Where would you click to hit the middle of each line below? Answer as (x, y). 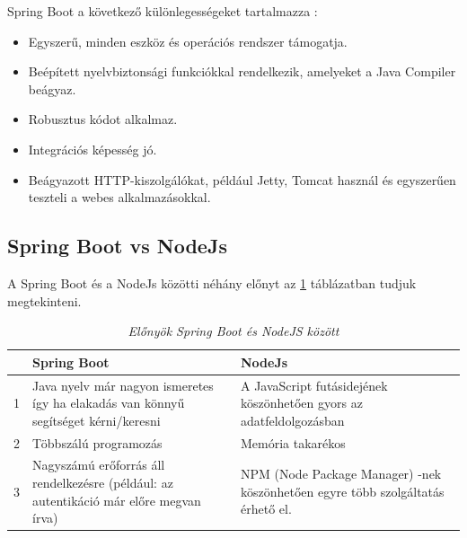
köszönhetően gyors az (301, 403)
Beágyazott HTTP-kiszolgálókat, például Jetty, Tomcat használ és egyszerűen (242, 179)
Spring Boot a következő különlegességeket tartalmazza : (163, 11)
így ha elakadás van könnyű (109, 403)
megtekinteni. (44, 300)
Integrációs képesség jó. (93, 149)
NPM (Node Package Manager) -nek (341, 474)
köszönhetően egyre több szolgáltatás (342, 491)
